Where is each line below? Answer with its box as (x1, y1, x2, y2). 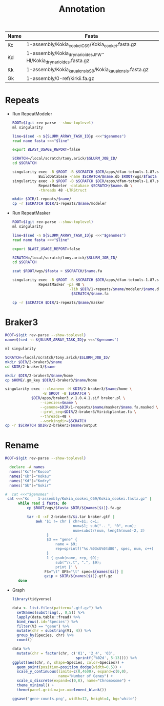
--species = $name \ (40, 400, 78, 406)
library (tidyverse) (12, 597, 52, 602)
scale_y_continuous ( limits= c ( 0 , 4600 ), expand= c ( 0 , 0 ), (17, 669, 128, 674)
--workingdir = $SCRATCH (40, 418, 86, 423)
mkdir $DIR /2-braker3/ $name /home (5, 373, 73, 378)
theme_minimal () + (17, 683, 54, 688)
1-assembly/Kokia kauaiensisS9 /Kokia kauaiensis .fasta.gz (26, 66, 149, 74)
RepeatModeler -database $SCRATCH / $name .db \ (38, 183, 133, 188)
